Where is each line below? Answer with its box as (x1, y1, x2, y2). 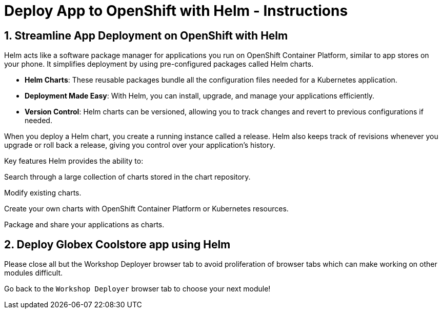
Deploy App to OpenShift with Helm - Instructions (4, 2, 348, 19)
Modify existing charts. (4, 188, 82, 198)
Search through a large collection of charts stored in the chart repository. (4, 172, 251, 182)
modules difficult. (4, 268, 63, 278)
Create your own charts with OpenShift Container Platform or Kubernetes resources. (4, 204, 289, 213)
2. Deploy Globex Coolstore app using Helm (4, 238, 231, 251)
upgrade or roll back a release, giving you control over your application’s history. (4, 141, 275, 150)
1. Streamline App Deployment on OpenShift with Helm (4, 29, 288, 42)
